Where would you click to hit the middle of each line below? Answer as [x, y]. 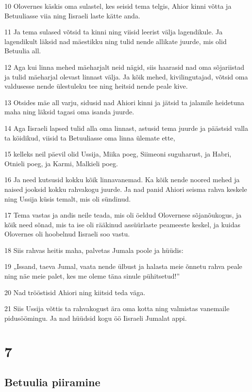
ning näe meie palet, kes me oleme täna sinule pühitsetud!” [92, 276]
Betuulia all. [23, 51]
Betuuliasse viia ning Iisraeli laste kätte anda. [72, 15]
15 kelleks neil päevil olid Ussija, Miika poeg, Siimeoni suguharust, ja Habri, [118, 154]
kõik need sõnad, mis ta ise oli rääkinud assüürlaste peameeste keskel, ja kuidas [123, 224]
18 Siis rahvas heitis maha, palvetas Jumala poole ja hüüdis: [94, 250]
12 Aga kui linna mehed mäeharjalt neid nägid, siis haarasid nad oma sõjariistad [125, 67]
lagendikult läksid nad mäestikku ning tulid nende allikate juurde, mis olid [116, 41]
